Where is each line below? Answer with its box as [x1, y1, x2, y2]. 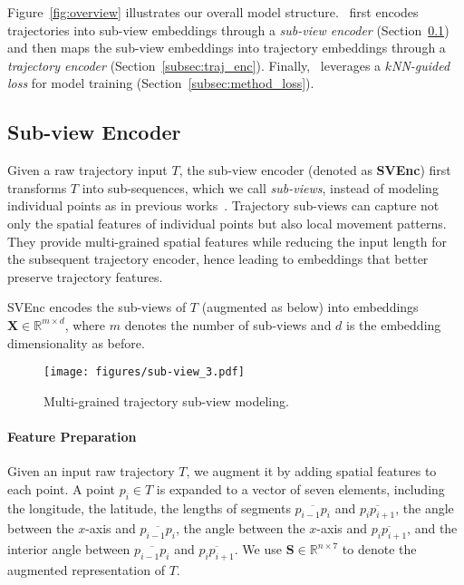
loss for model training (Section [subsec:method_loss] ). [7, 73, 314, 93]
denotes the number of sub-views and [124, 315, 332, 334]
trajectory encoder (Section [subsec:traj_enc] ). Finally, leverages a [7, 55, 382, 74]
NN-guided [391, 55, 450, 74]
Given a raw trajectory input [7, 161, 168, 180]
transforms [7, 178, 67, 197]
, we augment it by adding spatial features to [186, 462, 437, 481]
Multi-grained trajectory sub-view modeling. [43, 391, 289, 410]
